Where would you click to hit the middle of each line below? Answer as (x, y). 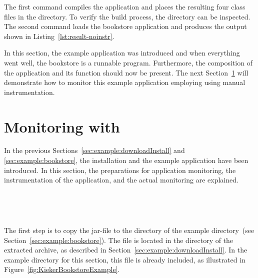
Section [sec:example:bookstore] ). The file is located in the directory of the (119, 240)
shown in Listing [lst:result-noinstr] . (59, 36)
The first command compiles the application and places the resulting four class (125, 6)
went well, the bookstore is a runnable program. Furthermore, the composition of (128, 62)
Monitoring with (62, 126)
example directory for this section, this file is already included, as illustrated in (125, 259)
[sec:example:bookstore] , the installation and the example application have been (126, 160)
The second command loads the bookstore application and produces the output (125, 26)
